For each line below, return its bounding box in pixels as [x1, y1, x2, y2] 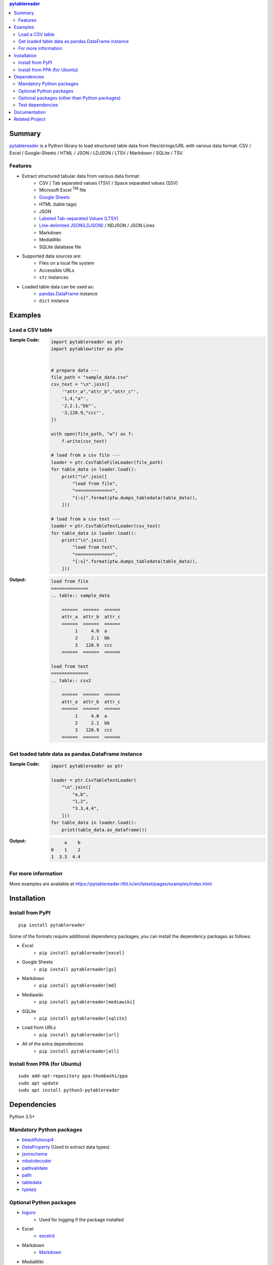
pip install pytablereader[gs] [39, 966, 117, 972]
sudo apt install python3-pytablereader [18, 1087, 120, 1093]
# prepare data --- [51, 367, 100, 373]
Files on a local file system [39, 260, 95, 266]
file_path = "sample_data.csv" [51, 374, 129, 381]
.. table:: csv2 [51, 678, 92, 683]
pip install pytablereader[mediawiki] [39, 999, 135, 1005]
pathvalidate [22, 1165, 48, 1171]
